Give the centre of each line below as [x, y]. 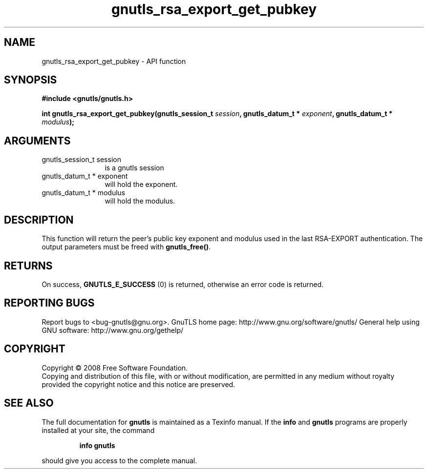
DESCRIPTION [39, 220]
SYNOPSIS [31, 80]
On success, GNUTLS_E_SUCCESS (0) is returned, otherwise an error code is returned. [183, 284]
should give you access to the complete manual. [119, 460]
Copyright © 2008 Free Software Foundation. [115, 368]
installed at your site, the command [98, 430]
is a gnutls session [134, 168]
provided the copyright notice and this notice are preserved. [139, 384]
